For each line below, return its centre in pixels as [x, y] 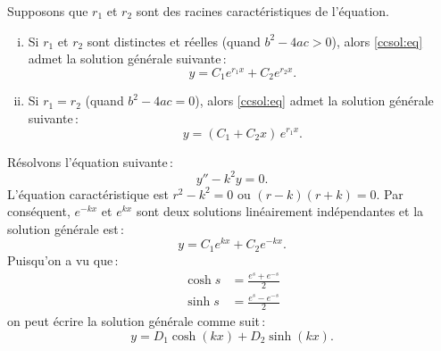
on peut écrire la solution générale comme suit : [137, 321]
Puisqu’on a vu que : [63, 259]
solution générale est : [66, 228]
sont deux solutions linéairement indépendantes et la [280, 211]
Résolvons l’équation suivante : [90, 161]
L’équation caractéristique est [88, 193]
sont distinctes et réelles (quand [174, 41]
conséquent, [39, 211]
